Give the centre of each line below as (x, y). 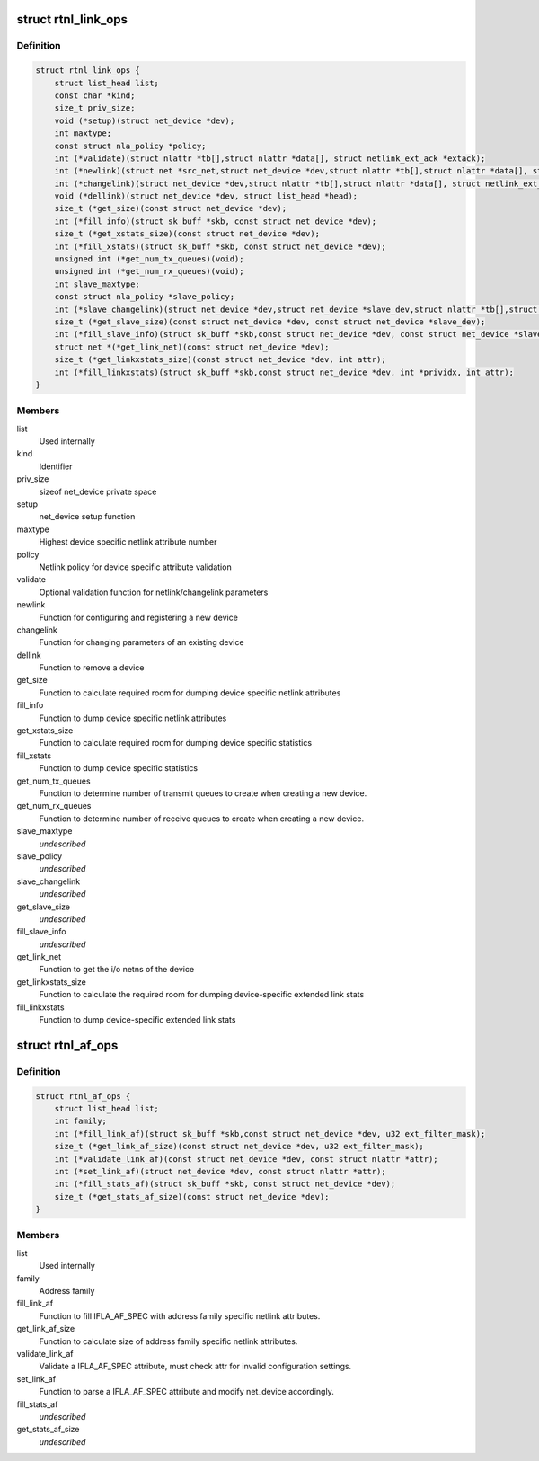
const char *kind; (95, 95)
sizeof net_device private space (98, 491)
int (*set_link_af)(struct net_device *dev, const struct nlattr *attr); (220, 1171)
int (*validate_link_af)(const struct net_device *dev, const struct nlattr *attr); (247, 1159)
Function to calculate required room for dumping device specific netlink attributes (190, 693)
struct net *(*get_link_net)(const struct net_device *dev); (192, 347)
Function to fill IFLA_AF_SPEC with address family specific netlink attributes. (180, 1315)
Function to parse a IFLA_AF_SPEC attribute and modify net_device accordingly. (186, 1392)
